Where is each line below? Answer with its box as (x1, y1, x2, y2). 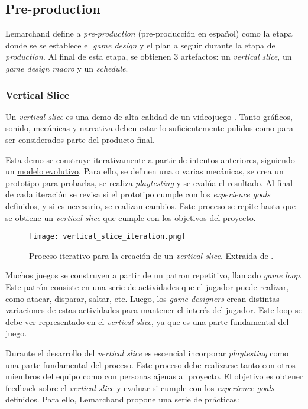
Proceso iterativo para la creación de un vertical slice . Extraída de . (29, 249, 274, 261)
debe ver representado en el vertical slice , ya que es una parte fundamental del (5, 315, 289, 327)
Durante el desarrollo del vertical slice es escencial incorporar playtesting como (5, 346, 289, 359)
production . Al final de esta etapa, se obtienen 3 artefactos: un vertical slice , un (5, 50, 292, 63)
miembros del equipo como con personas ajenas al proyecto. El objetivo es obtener (5, 370, 303, 382)
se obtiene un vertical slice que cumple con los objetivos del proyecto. (5, 211, 256, 223)
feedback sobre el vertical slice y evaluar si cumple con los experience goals (5, 381, 274, 394)
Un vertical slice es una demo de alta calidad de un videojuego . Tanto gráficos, (5, 110, 293, 122)
